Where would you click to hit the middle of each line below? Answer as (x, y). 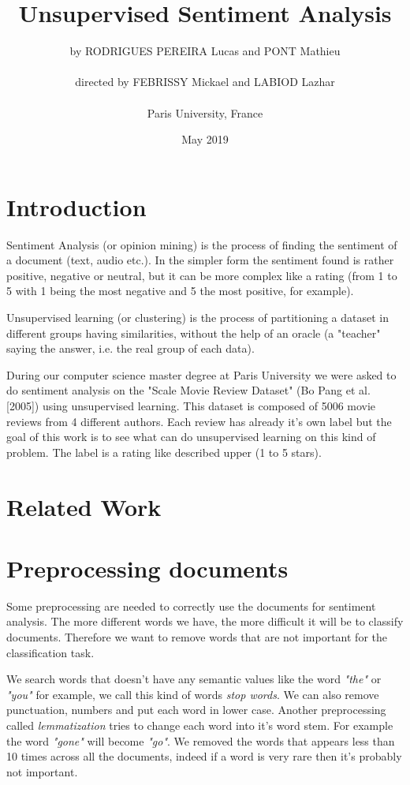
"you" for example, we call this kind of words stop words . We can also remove (193, 694)
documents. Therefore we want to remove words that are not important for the (197, 637)
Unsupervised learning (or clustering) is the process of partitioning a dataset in (198, 317)
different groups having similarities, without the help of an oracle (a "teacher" (194, 333)
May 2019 (205, 139)
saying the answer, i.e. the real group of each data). (130, 348)
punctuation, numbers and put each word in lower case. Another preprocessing (196, 710)
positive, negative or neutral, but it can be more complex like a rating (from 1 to (202, 275)
